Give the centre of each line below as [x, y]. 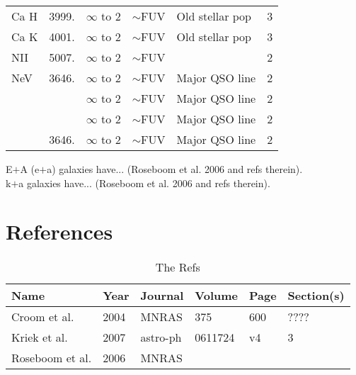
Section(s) [316, 296]
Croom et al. [43, 317]
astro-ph [161, 337]
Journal [162, 296]
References [59, 231]
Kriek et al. [40, 337]
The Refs [178, 267]
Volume [216, 296]
